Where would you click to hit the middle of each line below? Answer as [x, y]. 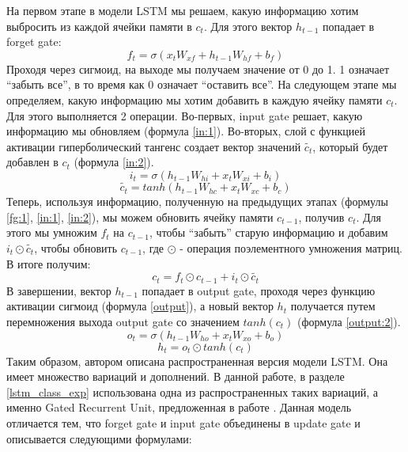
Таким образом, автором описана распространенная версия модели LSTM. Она [197, 361]
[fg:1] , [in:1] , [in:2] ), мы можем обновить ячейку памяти [140, 217]
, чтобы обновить [76, 247]
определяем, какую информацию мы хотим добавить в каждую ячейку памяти [195, 99]
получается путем [333, 306]
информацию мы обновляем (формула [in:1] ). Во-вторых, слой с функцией [186, 131]
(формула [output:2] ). [349, 321]
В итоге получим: [49, 263]
